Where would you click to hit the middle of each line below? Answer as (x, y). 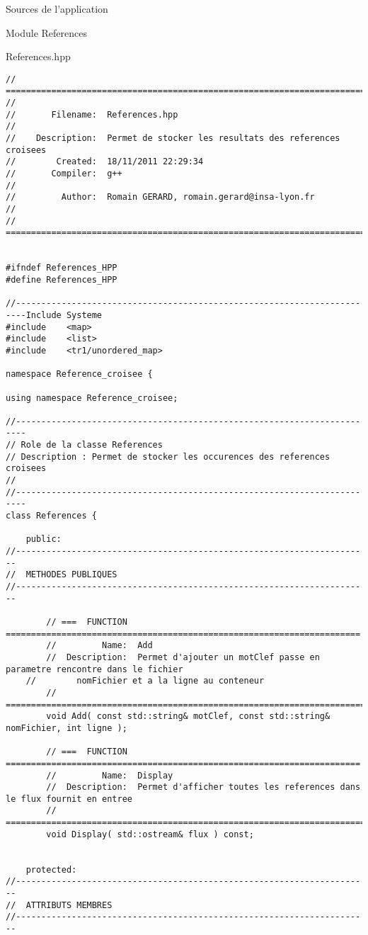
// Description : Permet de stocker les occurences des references (168, 457)
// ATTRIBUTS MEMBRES (59, 905)
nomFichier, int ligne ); (67, 728)
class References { (51, 516)
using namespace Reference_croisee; (92, 398)
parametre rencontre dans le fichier (94, 669)
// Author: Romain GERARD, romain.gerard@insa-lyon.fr (160, 197)
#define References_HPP (62, 279)
